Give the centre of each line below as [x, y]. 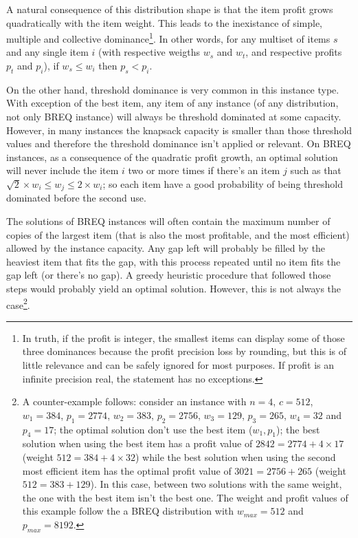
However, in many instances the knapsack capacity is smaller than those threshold [179, 130]
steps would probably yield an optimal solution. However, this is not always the [174, 288]
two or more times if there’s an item [204, 170]
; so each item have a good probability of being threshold [223, 183]
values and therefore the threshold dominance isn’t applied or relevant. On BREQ [179, 143]
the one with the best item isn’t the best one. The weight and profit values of [185, 497]
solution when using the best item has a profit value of [137, 443]
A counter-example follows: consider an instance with [134, 401]
